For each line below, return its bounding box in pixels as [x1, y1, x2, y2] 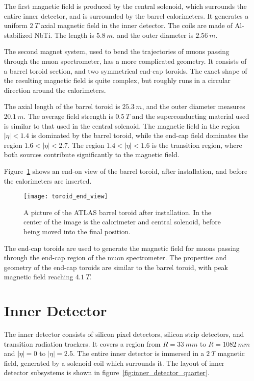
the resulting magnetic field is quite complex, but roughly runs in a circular [4, 75, 231, 85]
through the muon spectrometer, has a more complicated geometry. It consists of [4, 55, 247, 66]
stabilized [4, 29, 32, 40]
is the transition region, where [152, 139, 242, 150]
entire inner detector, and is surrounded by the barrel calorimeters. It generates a [4, 10, 249, 21]
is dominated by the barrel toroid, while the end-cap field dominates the [31, 130, 249, 140]
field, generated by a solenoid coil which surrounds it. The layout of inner [4, 357, 225, 368]
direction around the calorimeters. [4, 84, 106, 95]
